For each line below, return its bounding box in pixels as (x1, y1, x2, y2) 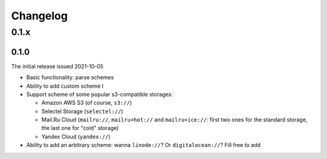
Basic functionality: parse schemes (26, 74, 114, 81)
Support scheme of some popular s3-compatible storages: (26, 91, 173, 98)
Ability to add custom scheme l (26, 82, 104, 89)
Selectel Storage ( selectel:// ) (41, 108, 124, 115)
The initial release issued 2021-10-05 (11, 62, 104, 70)
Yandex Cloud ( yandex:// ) (41, 133, 111, 140)
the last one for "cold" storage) (41, 125, 119, 132)
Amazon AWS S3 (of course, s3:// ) (41, 99, 133, 106)
